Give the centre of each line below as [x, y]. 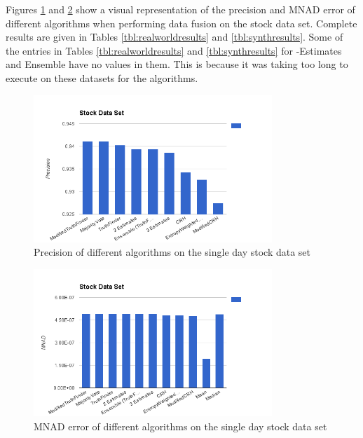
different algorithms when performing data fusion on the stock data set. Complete [181, 23]
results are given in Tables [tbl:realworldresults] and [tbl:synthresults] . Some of [174, 37]
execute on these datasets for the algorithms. [102, 77]
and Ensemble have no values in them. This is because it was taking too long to [177, 64]
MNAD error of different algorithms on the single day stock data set [180, 426]
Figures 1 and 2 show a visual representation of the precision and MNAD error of [180, 9]
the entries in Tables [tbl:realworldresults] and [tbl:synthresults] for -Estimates [174, 50]
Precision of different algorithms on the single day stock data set [172, 252]
